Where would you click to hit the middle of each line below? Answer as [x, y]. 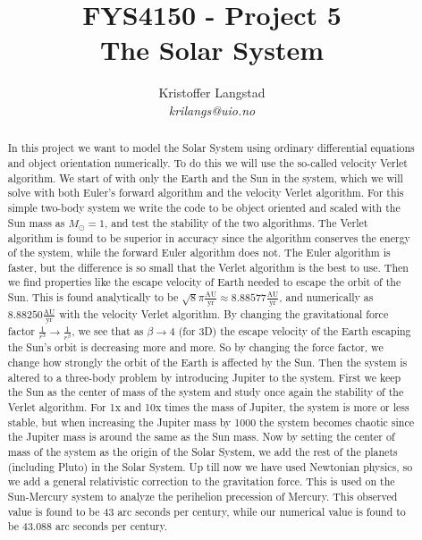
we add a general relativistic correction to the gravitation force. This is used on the [201, 481]
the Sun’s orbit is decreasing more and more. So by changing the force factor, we [195, 347]
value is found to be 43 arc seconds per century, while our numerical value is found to [207, 511]
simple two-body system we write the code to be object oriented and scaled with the [204, 207]
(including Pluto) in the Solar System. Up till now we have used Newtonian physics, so [210, 466]
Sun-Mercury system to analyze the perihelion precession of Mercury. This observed [203, 497]
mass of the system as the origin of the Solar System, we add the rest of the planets [203, 452]
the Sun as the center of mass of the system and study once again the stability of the [206, 392]
